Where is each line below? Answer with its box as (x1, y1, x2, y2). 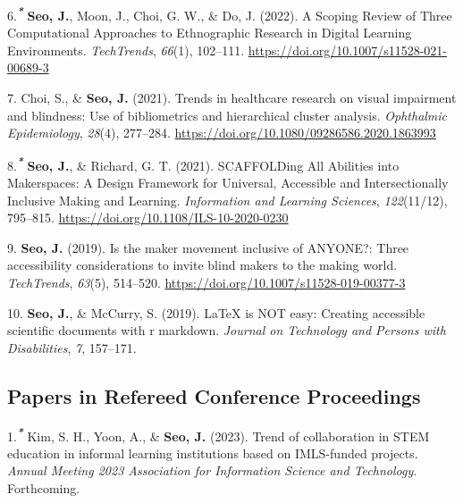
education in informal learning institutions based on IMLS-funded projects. (7, 443, 418, 462)
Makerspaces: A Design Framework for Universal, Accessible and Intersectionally (7, 173, 449, 192)
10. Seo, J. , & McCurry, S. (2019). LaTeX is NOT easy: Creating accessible (7, 303, 425, 322)
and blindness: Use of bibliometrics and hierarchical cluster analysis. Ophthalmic (7, 105, 448, 124)
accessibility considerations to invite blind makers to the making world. (7, 256, 398, 274)
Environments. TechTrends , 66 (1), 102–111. (7, 40, 245, 59)
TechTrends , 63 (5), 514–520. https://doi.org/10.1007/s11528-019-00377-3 (7, 273, 406, 292)
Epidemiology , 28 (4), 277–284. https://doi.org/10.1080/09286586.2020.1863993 (7, 123, 436, 142)
